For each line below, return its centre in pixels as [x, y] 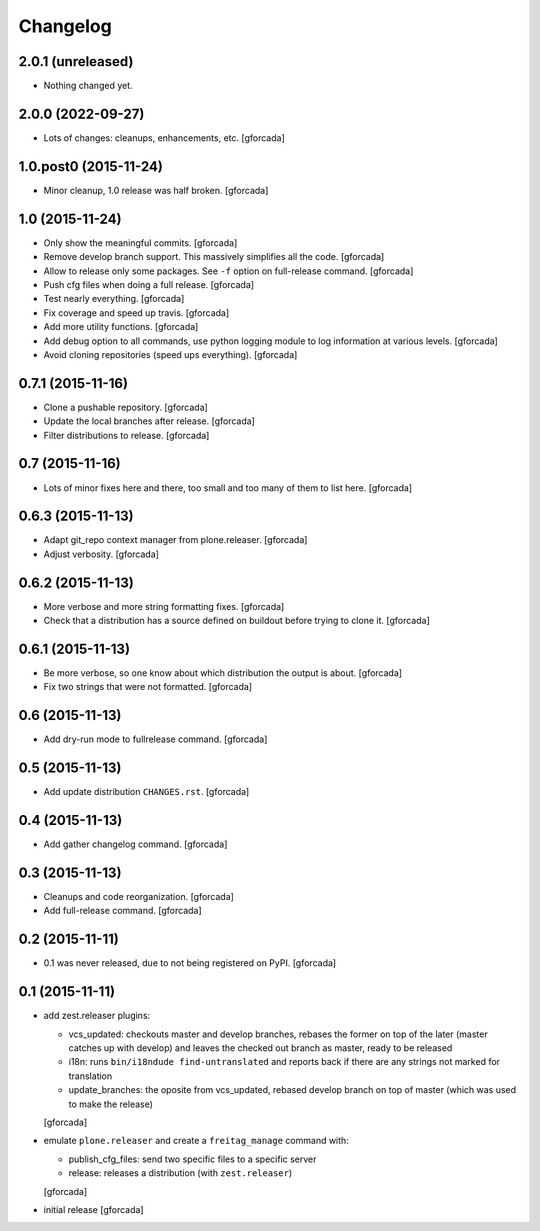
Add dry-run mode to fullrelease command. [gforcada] [155, 739]
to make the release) [111, 1104]
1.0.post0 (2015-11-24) [91, 166]
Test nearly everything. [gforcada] [114, 299]
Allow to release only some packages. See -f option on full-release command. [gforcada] [228, 271]
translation [90, 1076]
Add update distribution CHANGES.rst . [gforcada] [146, 792]
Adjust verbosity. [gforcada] [101, 554]
